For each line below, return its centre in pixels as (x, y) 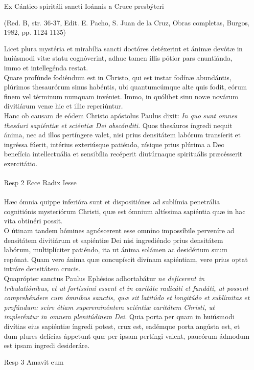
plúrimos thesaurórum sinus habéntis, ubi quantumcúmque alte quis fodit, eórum (126, 87)
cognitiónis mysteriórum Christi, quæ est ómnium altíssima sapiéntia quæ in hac (125, 211)
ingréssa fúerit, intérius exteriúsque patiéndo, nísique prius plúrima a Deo (114, 144)
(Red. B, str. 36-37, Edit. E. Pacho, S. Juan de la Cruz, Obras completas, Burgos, (127, 22)
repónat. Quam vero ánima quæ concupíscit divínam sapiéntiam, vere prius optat (126, 259)
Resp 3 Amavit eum (34, 361)
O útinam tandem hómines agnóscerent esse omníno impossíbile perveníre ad (119, 230)
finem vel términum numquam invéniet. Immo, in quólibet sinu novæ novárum (121, 96)
